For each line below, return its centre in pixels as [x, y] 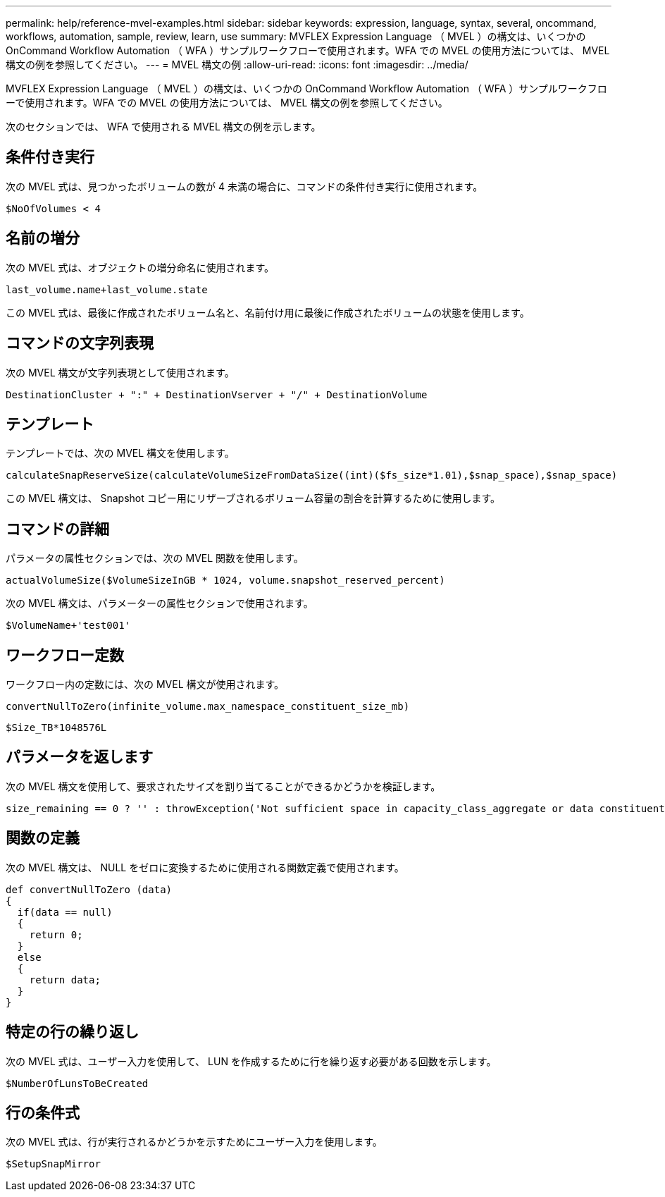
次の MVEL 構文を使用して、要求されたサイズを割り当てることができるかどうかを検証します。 [223, 786]
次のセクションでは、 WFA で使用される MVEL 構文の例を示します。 [163, 127]
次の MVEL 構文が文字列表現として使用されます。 [120, 372]
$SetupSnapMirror [53, 1164]
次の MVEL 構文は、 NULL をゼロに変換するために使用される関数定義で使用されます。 [205, 867]
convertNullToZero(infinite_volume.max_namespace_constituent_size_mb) [208, 707]
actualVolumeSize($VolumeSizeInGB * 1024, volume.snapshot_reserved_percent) [225, 581]
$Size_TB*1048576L [56, 728]
